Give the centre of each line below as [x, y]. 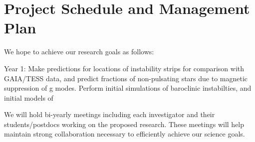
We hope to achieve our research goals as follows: [79, 52]
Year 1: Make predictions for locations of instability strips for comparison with [124, 68]
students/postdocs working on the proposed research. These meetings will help [124, 124]
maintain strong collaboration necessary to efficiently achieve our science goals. [125, 134]
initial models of [29, 97]
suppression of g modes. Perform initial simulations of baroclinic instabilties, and [128, 88]
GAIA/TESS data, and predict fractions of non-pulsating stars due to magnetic [126, 78]
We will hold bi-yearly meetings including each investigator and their [110, 114]
